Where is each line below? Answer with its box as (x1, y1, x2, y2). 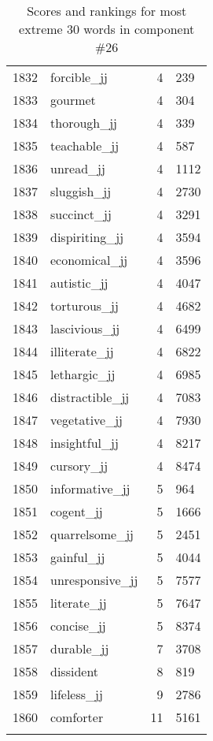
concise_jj (50, 616, 106, 635)
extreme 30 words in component (19, 20, 195, 38)
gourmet (50, 91, 96, 109)
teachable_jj (50, 136, 119, 155)
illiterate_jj (50, 342, 114, 360)
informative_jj (50, 479, 130, 497)
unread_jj (50, 159, 105, 177)
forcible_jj (50, 68, 108, 86)
